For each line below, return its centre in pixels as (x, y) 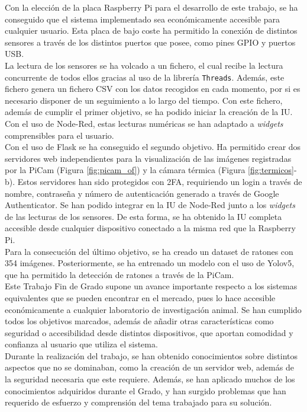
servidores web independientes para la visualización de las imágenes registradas (148, 158)
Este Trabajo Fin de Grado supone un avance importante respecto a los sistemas (151, 286)
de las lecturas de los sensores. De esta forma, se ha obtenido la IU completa (143, 216)
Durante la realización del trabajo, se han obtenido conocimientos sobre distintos (151, 355)
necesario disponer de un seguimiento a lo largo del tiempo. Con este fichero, (144, 100)
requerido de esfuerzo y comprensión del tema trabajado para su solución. (138, 402)
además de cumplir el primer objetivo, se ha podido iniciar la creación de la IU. (149, 112)
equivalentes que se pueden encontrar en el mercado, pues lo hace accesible (140, 297)
